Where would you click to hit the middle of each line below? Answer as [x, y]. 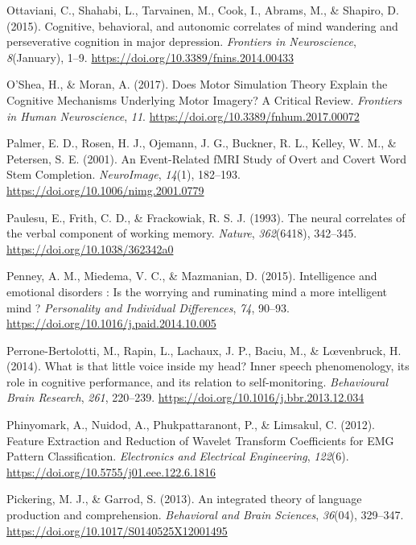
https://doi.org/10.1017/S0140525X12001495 [117, 530]
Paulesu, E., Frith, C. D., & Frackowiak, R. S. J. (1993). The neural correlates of [206, 217]
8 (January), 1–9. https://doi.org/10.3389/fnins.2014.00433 [150, 57]
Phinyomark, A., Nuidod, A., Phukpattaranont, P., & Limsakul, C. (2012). [191, 425]
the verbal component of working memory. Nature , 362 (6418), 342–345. [182, 233]
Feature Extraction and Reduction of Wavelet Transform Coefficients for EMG [200, 440]
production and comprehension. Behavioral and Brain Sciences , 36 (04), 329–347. [205, 515]
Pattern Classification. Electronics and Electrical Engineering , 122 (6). [178, 456]
